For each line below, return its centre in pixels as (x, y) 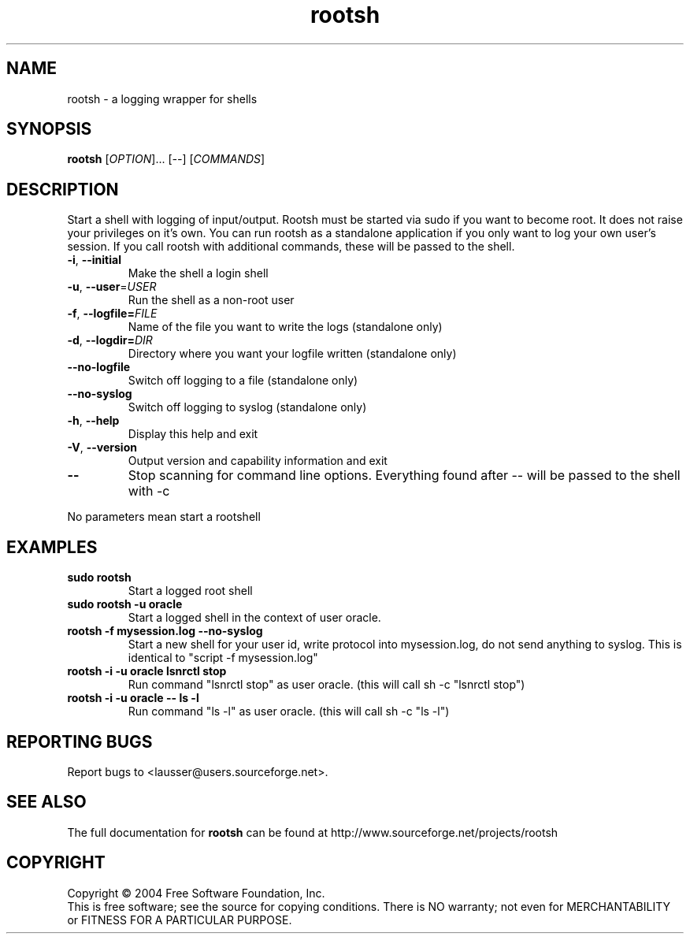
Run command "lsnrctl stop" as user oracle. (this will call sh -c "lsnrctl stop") (326, 685)
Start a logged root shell (190, 591)
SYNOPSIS (49, 129)
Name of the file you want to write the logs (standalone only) (285, 327)
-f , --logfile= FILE (112, 314)
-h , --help (93, 421)
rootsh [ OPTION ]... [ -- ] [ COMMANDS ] (166, 159)
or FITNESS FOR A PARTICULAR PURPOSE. (180, 920)
